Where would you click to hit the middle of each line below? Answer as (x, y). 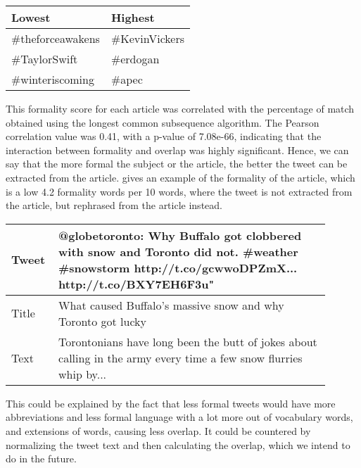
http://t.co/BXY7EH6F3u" (137, 284)
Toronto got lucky (102, 321)
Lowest (31, 17)
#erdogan (135, 59)
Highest (133, 17)
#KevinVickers (148, 38)
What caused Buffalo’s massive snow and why (171, 305)
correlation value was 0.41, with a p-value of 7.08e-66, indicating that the (164, 136)
